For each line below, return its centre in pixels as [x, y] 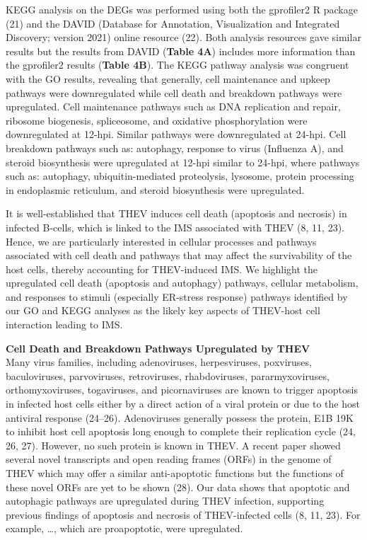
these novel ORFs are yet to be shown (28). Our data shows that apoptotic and [178, 487]
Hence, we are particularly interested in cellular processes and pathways [161, 241]
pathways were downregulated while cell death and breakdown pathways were [174, 92]
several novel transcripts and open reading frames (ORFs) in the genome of [169, 459]
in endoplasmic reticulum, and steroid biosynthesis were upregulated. [155, 189]
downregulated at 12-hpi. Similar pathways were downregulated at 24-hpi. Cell [176, 134]
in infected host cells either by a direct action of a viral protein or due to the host [183, 404]
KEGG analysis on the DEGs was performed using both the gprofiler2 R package [182, 9]
